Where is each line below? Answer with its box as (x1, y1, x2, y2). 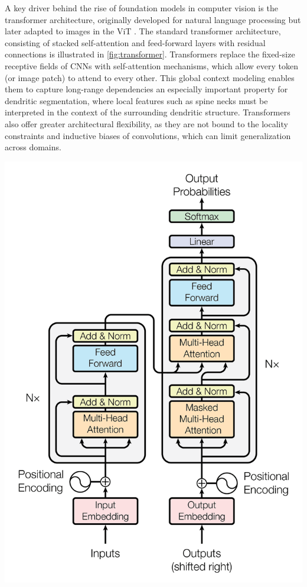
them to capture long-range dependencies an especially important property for (5, 83, 288, 95)
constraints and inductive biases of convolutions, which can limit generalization (5, 129, 291, 141)
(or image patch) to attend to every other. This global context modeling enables (5, 71, 295, 83)
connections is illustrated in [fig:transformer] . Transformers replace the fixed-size (5, 48, 295, 60)
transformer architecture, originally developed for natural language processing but (5, 13, 301, 25)
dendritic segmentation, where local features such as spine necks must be (5, 94, 268, 107)
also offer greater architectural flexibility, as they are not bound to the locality (5, 117, 288, 130)
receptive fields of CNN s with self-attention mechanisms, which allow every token (5, 59, 299, 72)
